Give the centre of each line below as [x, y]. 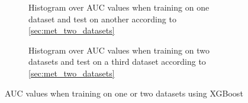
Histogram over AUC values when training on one [119, 7]
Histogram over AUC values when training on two [119, 50]
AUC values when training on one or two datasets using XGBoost [124, 93]
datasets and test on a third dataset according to [117, 62]
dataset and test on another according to [102, 19]
